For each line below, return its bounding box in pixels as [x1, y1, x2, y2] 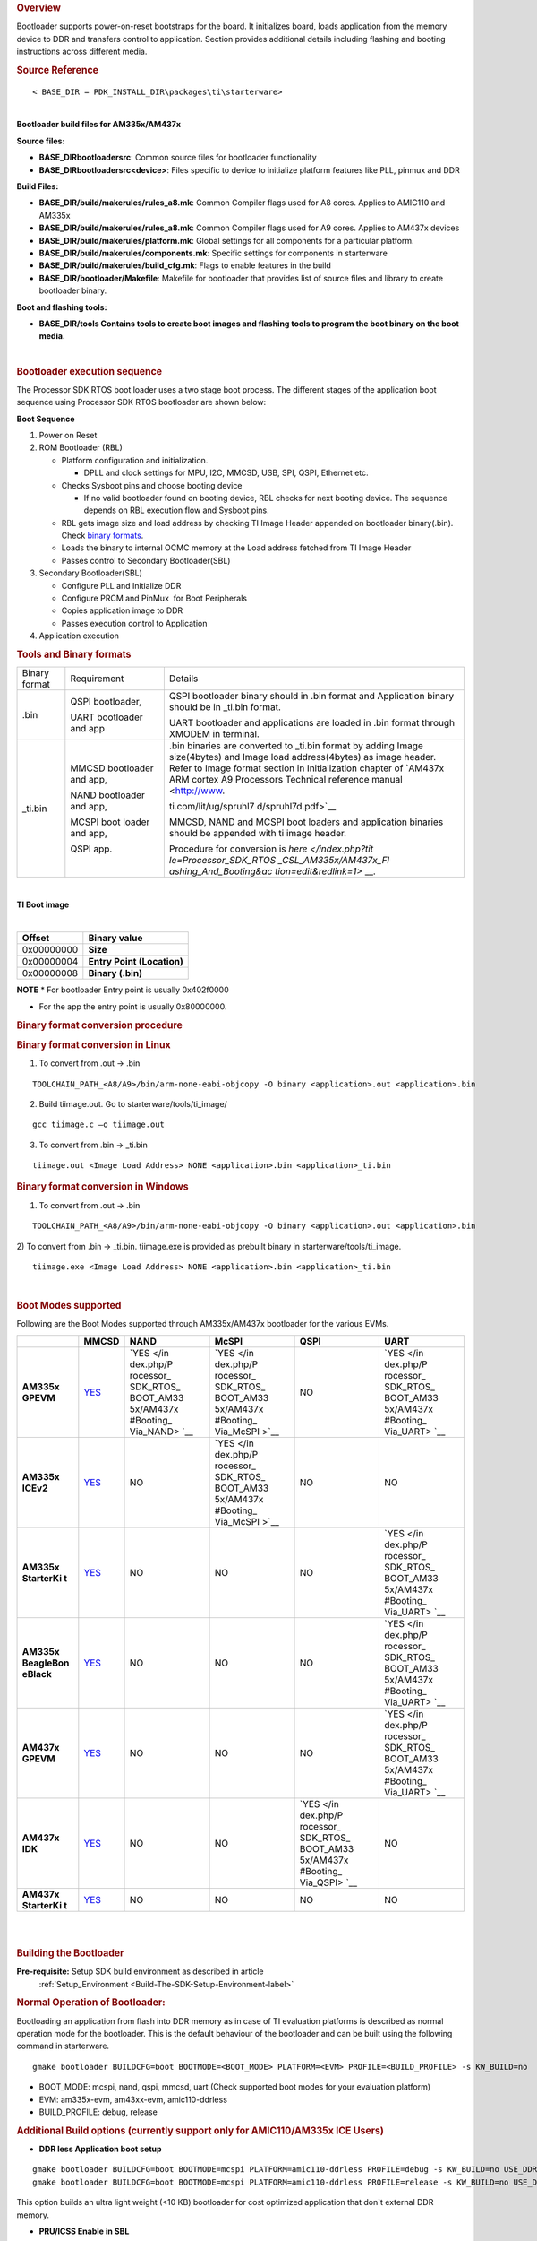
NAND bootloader [70, 789, 145, 801]
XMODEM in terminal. [168, 728, 260, 740]
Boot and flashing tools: [16, 301, 107, 313]
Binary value [88, 932, 143, 945]
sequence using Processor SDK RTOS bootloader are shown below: [16, 397, 267, 408]
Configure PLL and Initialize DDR [61, 580, 182, 591]
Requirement [70, 672, 124, 685]
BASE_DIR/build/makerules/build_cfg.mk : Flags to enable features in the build [38, 260, 331, 271]
